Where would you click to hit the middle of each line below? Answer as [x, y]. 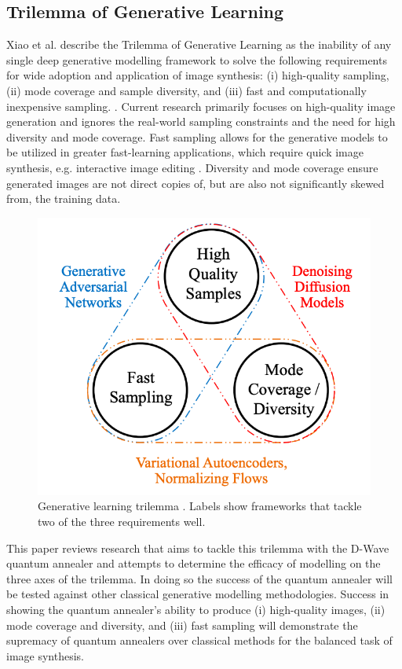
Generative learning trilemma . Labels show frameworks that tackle [200, 506]
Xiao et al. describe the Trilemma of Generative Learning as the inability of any [199, 44]
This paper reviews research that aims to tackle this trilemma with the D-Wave [198, 548]
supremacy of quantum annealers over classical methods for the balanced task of [199, 640]
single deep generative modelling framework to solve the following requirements [197, 59]
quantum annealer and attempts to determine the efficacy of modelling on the [194, 563]
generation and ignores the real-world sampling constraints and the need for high [201, 121]
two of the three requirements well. [122, 522]
